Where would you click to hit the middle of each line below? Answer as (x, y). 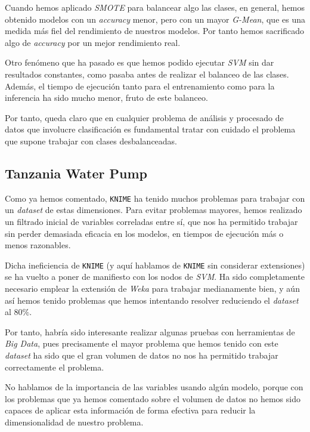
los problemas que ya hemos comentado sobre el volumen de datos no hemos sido (153, 398)
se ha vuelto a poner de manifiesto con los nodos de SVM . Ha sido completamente (155, 277)
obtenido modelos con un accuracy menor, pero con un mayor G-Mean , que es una (155, 19)
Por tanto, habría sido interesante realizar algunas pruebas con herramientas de (150, 331)
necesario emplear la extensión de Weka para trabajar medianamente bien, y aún (152, 288)
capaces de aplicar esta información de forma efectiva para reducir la (130, 410)
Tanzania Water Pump (76, 173)
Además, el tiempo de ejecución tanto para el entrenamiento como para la (140, 86)
